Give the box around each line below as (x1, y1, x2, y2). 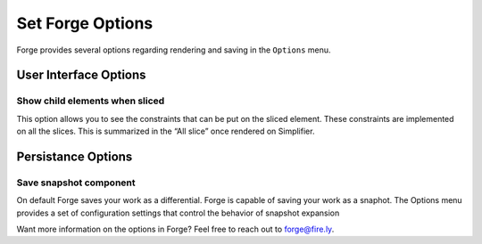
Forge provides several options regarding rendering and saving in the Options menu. (16, 45, 331, 55)
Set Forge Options (16, 13, 154, 33)
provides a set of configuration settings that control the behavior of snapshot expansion (16, 207, 340, 218)
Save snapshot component (16, 176, 136, 189)
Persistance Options (16, 149, 133, 164)
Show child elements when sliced (16, 94, 165, 107)
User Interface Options (16, 68, 146, 83)
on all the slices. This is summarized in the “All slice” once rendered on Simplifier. (16, 126, 315, 137)
